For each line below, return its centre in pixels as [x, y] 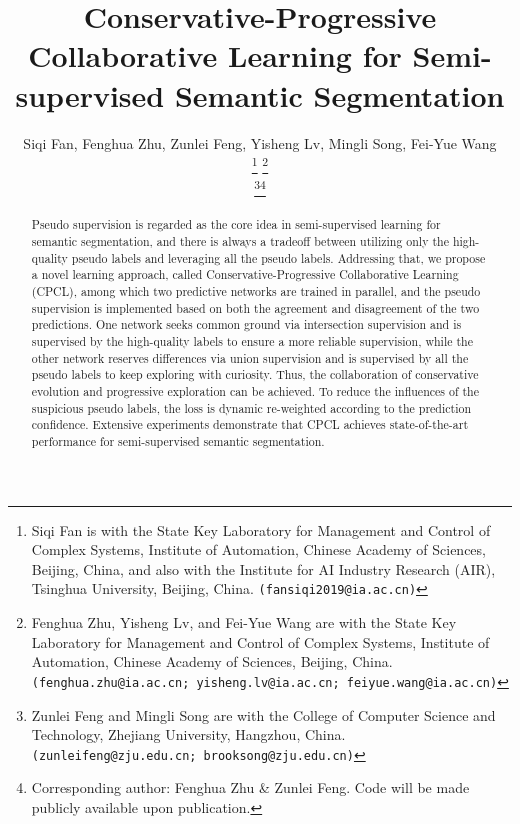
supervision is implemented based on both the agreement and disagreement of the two [255, 307]
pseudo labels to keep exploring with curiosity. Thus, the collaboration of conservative [255, 374]
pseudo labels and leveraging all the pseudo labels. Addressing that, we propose [278, 257]
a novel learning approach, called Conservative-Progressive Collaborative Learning [245, 274]
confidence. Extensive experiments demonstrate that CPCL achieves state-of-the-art [250, 424]
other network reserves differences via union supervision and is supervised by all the [250, 357]
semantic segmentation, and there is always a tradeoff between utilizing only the [240, 241]
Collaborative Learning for [215, 55]
